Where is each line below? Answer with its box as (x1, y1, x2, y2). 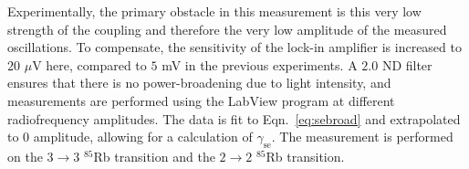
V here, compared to (32, 55, 147, 74)
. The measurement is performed (271, 127, 453, 146)
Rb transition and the (93, 146, 215, 165)
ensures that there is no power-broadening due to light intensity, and (7, 73, 391, 92)
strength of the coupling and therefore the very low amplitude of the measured (7, 19, 447, 38)
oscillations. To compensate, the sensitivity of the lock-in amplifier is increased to (7, 37, 462, 57)
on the (7, 146, 43, 165)
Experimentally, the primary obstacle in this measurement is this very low (7, 2, 422, 20)
